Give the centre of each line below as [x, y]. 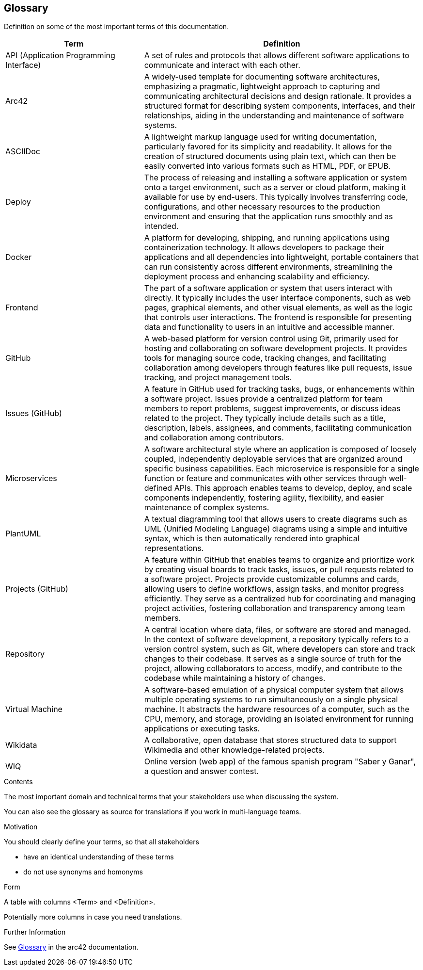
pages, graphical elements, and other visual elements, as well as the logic [278, 308]
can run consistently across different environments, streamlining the [268, 267]
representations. [174, 548]
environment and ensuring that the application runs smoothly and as [268, 217]
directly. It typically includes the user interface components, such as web [277, 298]
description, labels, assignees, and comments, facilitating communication [278, 428]
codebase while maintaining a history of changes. [235, 678]
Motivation [21, 827]
